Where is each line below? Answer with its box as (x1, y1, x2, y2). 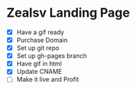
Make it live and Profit (16, 75, 79, 84)
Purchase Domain (16, 36, 67, 44)
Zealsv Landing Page (6, 5, 130, 21)
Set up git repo (16, 44, 60, 52)
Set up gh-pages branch (16, 52, 88, 60)
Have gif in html (16, 59, 62, 68)
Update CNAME (16, 68, 63, 76)
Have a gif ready (16, 28, 65, 36)
